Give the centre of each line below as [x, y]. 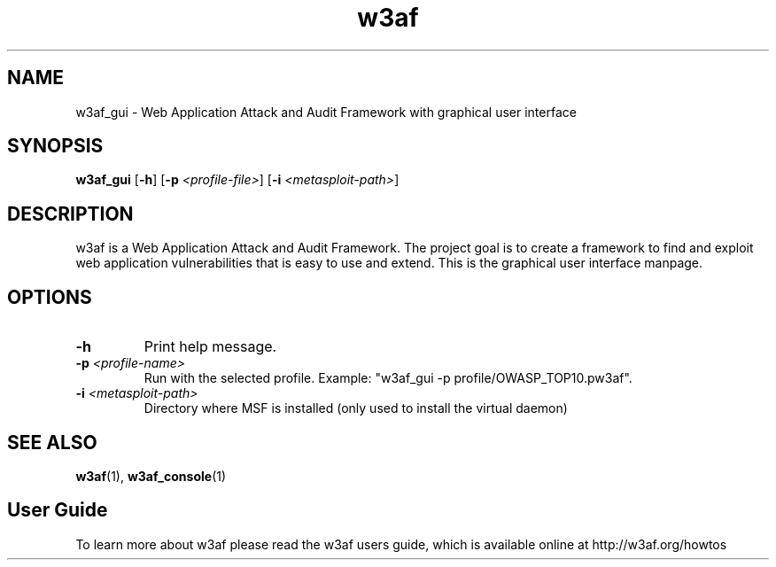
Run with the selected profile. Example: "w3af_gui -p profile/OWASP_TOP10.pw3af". [388, 378]
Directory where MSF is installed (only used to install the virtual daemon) [356, 408]
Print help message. [210, 347]
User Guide [58, 510]
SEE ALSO [52, 442]
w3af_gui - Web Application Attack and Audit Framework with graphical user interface [326, 112]
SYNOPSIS [55, 146]
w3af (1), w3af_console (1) [151, 476]
